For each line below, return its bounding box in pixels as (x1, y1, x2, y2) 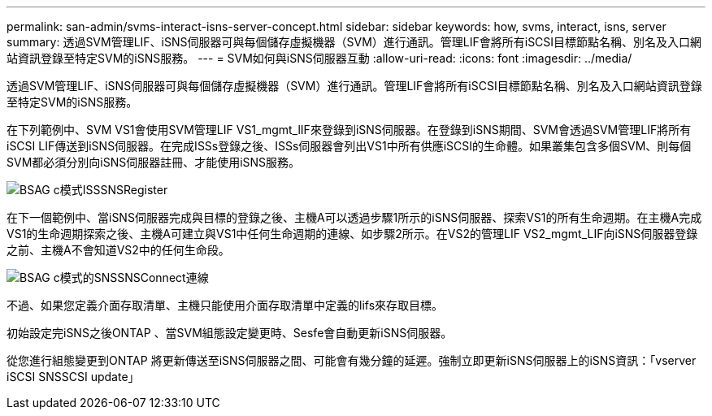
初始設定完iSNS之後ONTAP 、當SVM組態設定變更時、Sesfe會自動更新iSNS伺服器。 (7, 326, 453, 340)
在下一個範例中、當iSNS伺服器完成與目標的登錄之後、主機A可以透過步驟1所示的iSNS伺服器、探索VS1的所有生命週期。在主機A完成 (7, 210, 702, 224)
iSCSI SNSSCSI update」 (7, 370, 140, 383)
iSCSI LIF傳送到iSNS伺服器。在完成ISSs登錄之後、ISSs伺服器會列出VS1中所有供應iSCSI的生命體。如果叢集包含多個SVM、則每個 (7, 139, 692, 153)
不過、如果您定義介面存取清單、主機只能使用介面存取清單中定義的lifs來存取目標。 (7, 298, 444, 312)
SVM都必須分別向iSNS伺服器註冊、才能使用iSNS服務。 (7, 155, 301, 169)
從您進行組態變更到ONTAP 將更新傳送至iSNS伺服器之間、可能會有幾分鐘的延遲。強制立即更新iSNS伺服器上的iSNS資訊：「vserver (7, 353, 697, 367)
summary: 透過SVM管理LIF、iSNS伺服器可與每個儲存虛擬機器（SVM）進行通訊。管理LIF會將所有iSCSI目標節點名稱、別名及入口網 (7, 35, 702, 49)
